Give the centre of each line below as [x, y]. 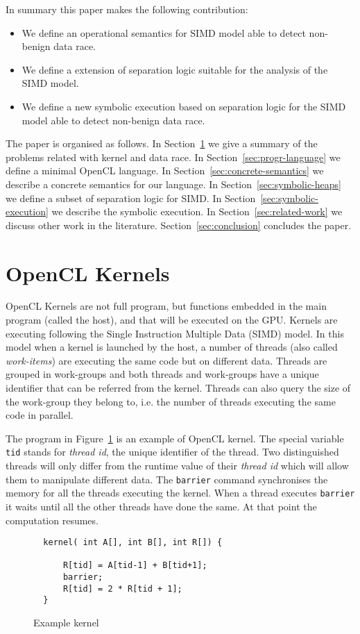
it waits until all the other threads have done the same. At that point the [161, 506]
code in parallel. [40, 415]
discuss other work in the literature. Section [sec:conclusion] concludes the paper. [179, 225]
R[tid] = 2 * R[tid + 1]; [122, 589]
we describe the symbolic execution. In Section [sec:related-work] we [197, 211]
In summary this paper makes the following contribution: [127, 9]
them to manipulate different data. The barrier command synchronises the [167, 479]
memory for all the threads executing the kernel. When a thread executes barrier [180, 493]
